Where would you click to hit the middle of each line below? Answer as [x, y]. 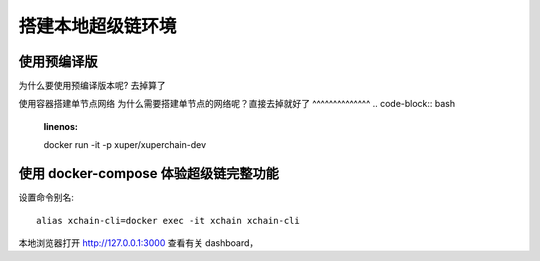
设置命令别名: [46, 197]
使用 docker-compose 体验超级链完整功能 [149, 173]
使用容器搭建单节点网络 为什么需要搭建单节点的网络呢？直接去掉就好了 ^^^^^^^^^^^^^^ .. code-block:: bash [237, 104]
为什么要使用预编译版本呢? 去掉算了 [92, 86]
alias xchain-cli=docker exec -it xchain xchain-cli [168, 220]
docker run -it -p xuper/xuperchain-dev [125, 145]
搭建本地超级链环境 [97, 26]
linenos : [61, 126]
